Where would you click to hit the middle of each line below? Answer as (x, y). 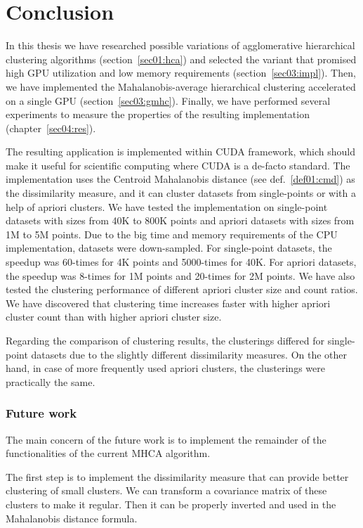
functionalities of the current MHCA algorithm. (108, 453)
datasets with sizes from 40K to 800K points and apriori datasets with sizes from (180, 220)
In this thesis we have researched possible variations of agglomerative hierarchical (180, 45)
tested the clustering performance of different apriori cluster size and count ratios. (182, 289)
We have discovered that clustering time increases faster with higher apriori (168, 303)
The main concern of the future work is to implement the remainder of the (166, 439)
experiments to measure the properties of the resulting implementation (158, 114)
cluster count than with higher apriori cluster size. (114, 317)
